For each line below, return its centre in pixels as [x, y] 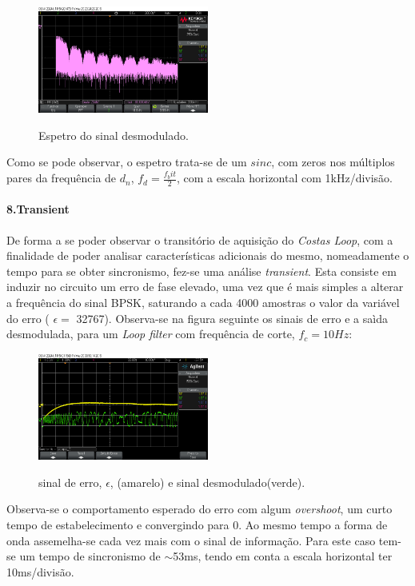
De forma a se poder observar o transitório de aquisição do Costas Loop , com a [200, 239]
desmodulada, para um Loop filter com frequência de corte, [151, 334]
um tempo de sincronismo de [90, 556]
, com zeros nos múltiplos [333, 162]
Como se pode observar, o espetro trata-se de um [127, 162]
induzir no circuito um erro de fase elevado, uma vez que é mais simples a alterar [205, 287]
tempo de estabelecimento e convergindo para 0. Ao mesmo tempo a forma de [197, 524]
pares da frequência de [62, 178]
